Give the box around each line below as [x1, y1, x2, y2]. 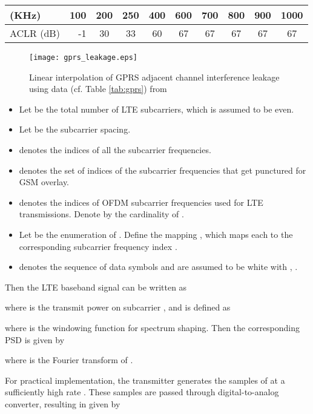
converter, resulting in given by [5, 397, 120, 410]
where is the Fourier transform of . [5, 353, 133, 366]
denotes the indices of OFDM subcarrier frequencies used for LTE [19, 195, 263, 208]
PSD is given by [5, 333, 65, 346]
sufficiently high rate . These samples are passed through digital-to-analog [5, 386, 279, 398]
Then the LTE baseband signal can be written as [5, 280, 187, 293]
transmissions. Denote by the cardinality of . [19, 208, 184, 220]
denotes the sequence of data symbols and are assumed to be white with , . [19, 260, 298, 273]
